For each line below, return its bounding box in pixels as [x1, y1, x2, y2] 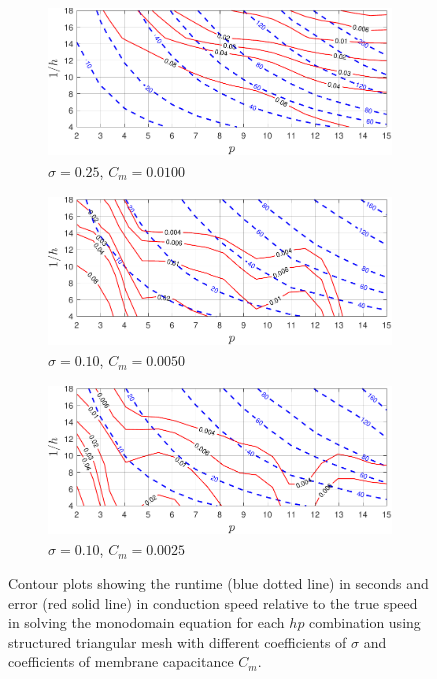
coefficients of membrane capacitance [8, 651, 234, 672]
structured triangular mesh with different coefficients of [8, 631, 347, 652]
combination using [309, 612, 421, 633]
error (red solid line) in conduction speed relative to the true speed [8, 592, 418, 613]
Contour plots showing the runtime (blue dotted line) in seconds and [8, 573, 429, 594]
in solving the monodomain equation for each [8, 612, 285, 633]
